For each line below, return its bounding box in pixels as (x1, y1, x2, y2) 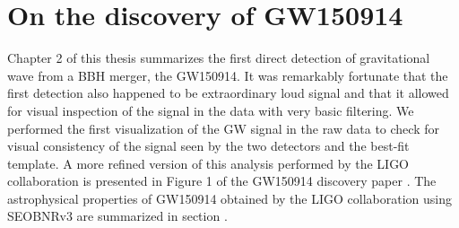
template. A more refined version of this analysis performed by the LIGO (7, 153, 410, 172)
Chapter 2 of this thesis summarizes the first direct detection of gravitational (7, 48, 430, 67)
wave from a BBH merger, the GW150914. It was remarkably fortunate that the (7, 66, 448, 84)
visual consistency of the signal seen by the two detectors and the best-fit (7, 136, 410, 155)
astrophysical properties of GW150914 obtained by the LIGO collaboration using (7, 189, 452, 207)
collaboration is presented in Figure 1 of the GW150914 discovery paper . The (7, 171, 437, 190)
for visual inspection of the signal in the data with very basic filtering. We (7, 101, 414, 119)
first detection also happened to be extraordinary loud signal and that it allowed (7, 83, 449, 102)
